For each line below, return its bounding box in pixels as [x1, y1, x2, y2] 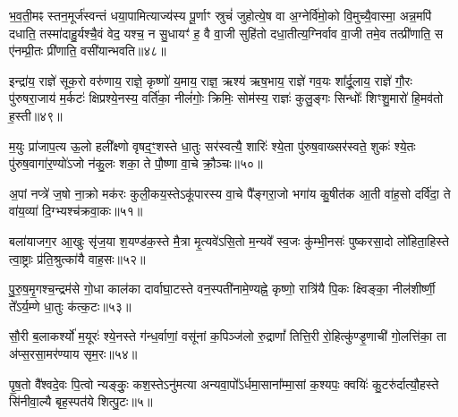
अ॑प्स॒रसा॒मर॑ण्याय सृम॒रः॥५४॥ [9, 344, 138, 362]
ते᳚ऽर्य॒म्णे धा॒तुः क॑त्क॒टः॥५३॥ [9, 296, 131, 315]
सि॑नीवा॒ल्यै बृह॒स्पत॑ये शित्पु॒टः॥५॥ [9, 392, 153, 411]
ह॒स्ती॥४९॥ [9, 106, 63, 124]
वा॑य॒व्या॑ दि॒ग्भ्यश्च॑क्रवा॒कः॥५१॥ [9, 201, 143, 220]
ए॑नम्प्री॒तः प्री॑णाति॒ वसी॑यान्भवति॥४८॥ [9, 41, 166, 60]
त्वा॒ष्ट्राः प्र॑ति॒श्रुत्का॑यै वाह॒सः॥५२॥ [9, 249, 146, 268]
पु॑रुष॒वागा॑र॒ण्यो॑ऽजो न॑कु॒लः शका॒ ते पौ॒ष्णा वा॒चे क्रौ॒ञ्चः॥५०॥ [9, 154, 263, 173]
